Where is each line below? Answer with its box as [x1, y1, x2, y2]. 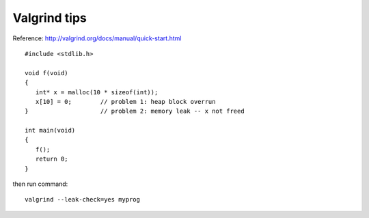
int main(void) [25, 126, 76, 135]
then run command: [12, 180, 68, 188]
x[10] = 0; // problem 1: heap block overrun [35, 98, 216, 105]
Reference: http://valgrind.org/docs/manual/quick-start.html [12, 34, 182, 42]
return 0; [35, 155, 68, 163]
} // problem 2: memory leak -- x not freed [25, 107, 245, 115]
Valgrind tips [12, 10, 87, 25]
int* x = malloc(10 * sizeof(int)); [35, 88, 159, 96]
